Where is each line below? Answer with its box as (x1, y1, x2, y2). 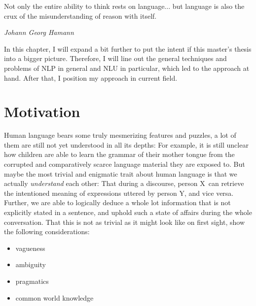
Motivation (4, 101, 80, 122)
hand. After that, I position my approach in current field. (4, 72, 178, 83)
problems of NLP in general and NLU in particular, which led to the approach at (4, 62, 250, 73)
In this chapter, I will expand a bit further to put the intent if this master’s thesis (4, 43, 252, 54)
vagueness (15, 243, 45, 253)
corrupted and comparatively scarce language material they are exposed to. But (4, 159, 245, 169)
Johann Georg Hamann (4, 27, 74, 37)
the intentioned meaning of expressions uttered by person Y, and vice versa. (4, 187, 234, 198)
